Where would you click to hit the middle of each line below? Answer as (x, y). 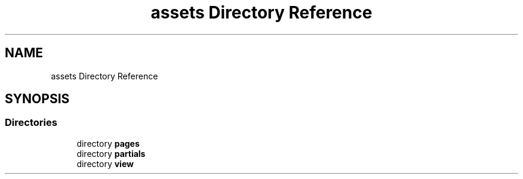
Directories (31, 123)
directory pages (108, 143)
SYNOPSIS (37, 99)
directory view (105, 163)
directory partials (111, 153)
